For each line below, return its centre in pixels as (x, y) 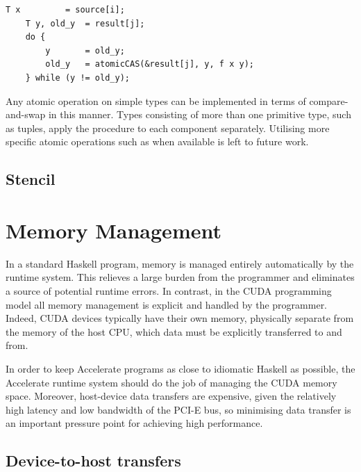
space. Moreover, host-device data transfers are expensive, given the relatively (171, 396)
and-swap (26, 114)
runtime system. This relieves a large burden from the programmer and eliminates (180, 277)
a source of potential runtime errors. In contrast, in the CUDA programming (169, 291)
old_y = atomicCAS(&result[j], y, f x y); (150, 64)
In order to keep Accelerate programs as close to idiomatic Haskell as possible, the (180, 368)
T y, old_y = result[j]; (85, 23)
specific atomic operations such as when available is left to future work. (157, 141)
